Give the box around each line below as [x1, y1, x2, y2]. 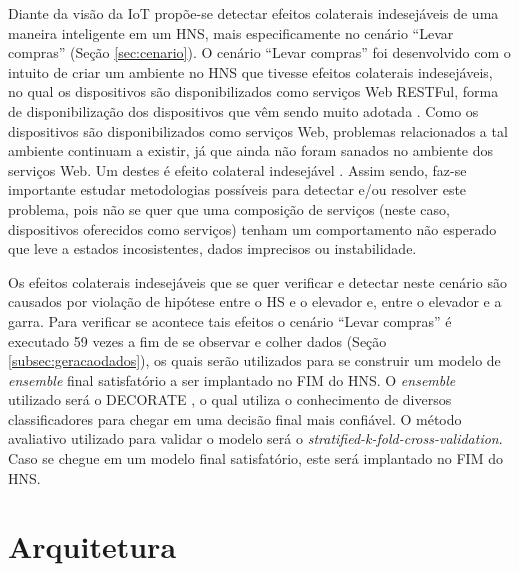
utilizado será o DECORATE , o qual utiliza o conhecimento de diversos [8, 389, 452, 410]
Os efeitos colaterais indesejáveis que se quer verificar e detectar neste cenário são [8, 271, 507, 292]
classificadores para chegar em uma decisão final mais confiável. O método [8, 408, 462, 429]
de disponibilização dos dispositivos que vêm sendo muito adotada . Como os [8, 100, 479, 121]
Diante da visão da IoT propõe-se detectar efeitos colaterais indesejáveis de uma [8, 3, 499, 23]
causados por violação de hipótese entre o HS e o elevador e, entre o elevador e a [8, 291, 502, 312]
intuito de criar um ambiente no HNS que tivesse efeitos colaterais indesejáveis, [8, 61, 493, 82]
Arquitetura [8, 526, 177, 567]
